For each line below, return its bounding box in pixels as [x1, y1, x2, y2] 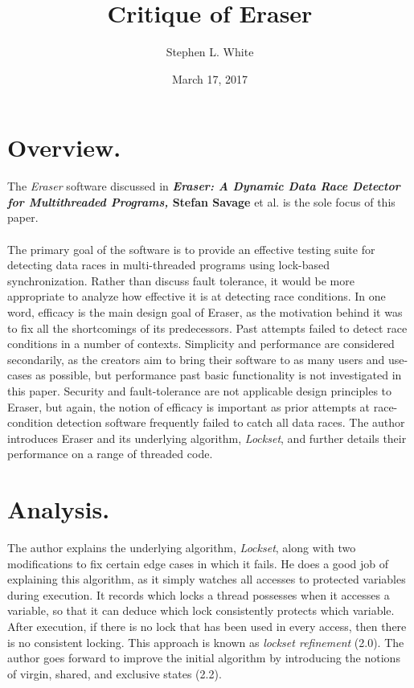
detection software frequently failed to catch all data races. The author [56, 414, 405, 431]
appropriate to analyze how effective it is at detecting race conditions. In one [7, 288, 386, 305]
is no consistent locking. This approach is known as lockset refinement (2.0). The [7, 633, 404, 650]
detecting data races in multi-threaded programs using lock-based [7, 256, 330, 273]
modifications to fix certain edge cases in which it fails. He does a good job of [7, 555, 389, 571]
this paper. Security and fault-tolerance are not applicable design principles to [7, 382, 392, 399]
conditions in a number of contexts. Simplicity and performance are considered [7, 335, 395, 352]
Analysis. [7, 493, 110, 526]
